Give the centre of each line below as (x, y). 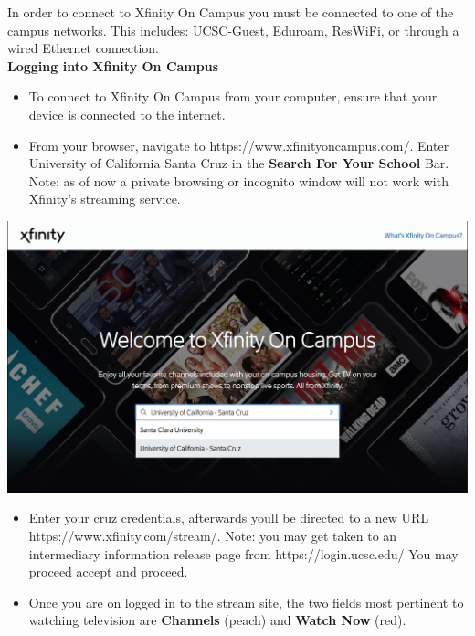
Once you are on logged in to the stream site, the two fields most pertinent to (246, 602)
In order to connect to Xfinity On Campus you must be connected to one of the (231, 12)
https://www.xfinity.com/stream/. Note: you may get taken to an (213, 535)
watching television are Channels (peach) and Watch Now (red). (217, 620)
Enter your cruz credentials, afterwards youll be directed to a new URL (229, 518)
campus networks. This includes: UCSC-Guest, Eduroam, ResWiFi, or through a (233, 30)
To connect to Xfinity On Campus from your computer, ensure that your (233, 96)
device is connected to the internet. (127, 114)
